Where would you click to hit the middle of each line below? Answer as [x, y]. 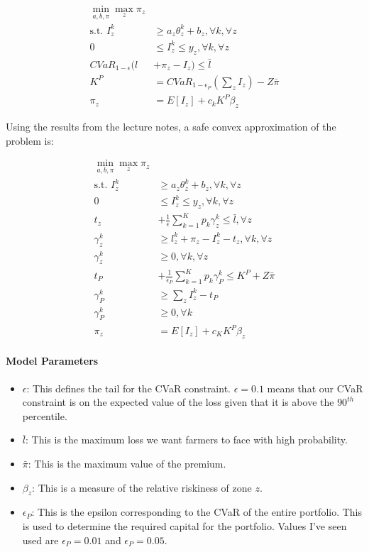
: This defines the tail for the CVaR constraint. [128, 388]
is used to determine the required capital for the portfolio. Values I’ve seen [184, 525]
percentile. [45, 415]
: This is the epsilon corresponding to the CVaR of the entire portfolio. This [197, 512]
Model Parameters [52, 361]
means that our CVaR [315, 388]
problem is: [30, 140]
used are [40, 540]
